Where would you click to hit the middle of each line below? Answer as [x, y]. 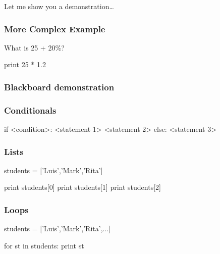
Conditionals [30, 110]
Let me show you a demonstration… [59, 6]
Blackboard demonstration [59, 87]
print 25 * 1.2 [25, 64]
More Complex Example [55, 29]
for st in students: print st [44, 245]
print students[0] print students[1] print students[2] [82, 187]
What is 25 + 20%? [34, 47]
